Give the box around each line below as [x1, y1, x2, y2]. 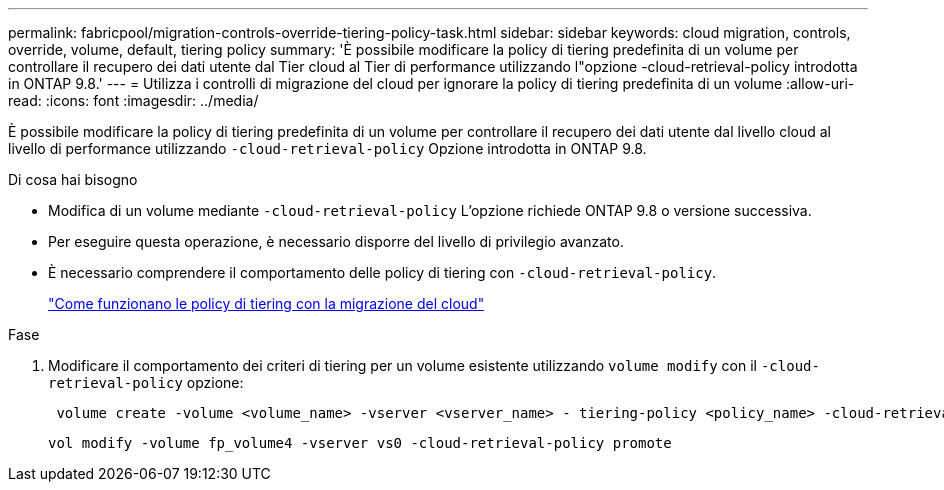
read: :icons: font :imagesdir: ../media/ [8, 92, 259, 109]
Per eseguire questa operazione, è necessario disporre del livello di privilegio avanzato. [48, 233, 624, 250]
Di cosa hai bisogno [8, 171, 138, 188]
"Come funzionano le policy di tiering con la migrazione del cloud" [48, 295, 485, 312]
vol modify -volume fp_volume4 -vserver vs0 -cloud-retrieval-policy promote [48, 435, 672, 451]
